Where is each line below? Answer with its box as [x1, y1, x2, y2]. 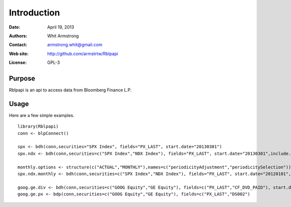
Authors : [9, 33, 28, 39]
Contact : [9, 42, 28, 48]
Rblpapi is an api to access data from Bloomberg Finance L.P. [9, 87, 132, 93]
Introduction [9, 7, 60, 18]
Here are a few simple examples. [9, 112, 75, 118]
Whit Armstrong [47, 33, 79, 39]
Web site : [9, 51, 29, 57]
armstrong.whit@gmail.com [47, 42, 103, 48]
